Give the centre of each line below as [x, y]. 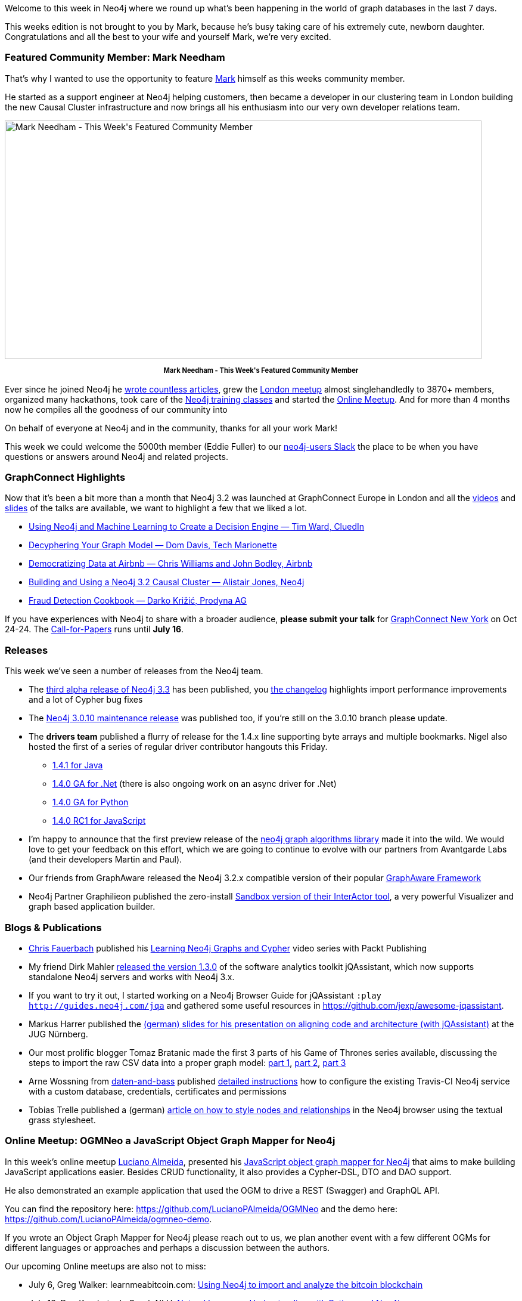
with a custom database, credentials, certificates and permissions [158, 1091]
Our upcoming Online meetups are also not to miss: [105, 1266]
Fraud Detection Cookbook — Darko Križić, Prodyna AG [138, 601]
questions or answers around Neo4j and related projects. [116, 456]
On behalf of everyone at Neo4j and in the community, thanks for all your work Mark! [171, 428]
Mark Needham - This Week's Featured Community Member [261, 370]
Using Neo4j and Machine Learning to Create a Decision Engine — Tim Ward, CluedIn [197, 527]
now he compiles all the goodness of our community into [116, 409]
